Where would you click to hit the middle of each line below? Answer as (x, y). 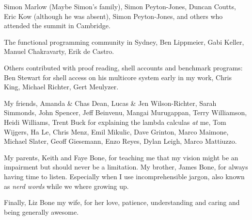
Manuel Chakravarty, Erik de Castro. (59, 51)
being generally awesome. (41, 212)
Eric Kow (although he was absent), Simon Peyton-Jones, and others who (113, 16)
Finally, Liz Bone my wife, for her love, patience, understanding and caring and (122, 202)
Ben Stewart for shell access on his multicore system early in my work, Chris (118, 77)
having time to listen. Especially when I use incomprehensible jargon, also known (124, 176)
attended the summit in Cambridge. (57, 25)
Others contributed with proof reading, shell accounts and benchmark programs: (123, 67)
